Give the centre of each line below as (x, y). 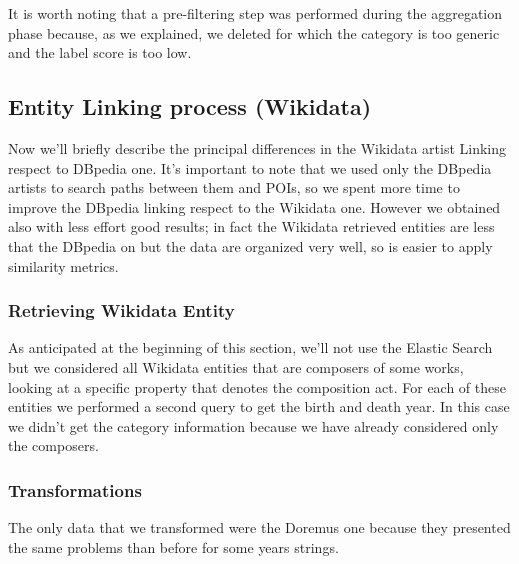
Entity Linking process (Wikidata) (190, 106)
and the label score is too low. (100, 52)
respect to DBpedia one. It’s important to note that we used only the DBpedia (250, 167)
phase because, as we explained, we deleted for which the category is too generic (254, 32)
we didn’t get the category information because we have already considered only (253, 425)
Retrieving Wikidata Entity (121, 310)
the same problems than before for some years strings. (173, 546)
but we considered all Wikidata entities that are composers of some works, (236, 366)
